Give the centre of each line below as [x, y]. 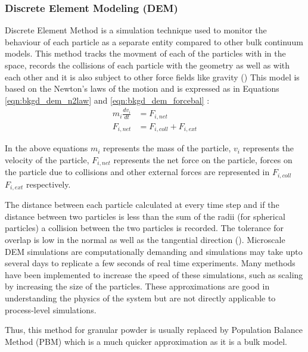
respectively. [48, 184]
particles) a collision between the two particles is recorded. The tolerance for [144, 228]
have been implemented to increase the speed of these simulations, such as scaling [154, 274]
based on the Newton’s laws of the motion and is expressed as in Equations [142, 88]
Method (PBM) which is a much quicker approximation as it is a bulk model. [146, 341]
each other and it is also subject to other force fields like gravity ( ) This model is [152, 77]
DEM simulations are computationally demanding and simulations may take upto [154, 251]
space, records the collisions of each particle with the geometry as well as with [147, 65]
